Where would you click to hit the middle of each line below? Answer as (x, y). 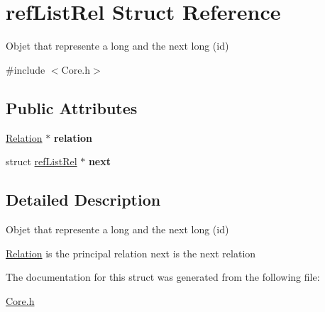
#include (26, 69)
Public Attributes (72, 107)
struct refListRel (42, 161)
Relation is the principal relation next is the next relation (131, 253)
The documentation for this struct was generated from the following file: (163, 277)
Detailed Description (83, 200)
